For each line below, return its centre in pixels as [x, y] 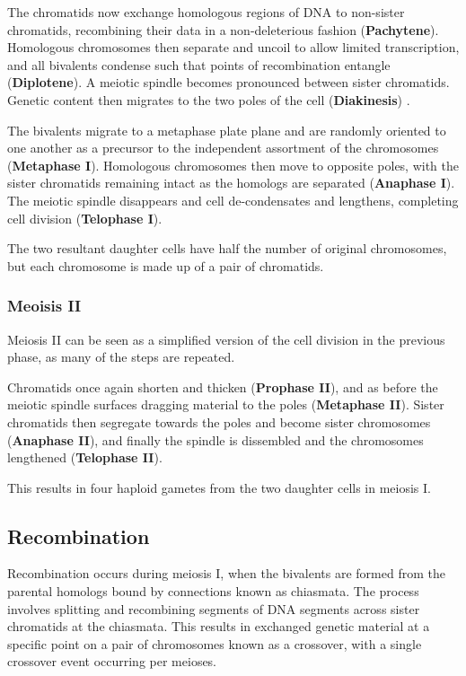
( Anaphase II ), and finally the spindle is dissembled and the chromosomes [215, 439]
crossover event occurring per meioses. [112, 661]
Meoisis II [44, 306]
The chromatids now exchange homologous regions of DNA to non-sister [206, 12]
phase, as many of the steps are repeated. [121, 357]
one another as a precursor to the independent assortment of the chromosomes [223, 148]
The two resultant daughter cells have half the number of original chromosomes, [227, 248]
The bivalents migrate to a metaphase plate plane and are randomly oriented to [227, 130]
